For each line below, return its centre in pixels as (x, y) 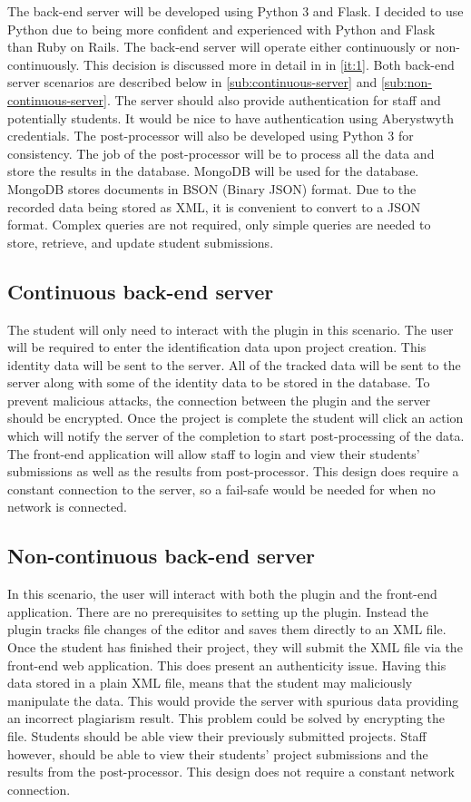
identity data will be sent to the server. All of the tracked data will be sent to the (234, 364)
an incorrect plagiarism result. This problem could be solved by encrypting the (226, 718)
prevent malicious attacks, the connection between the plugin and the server (219, 400)
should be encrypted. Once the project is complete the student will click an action (235, 418)
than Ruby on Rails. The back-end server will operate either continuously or (220, 47)
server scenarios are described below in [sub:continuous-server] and (192, 82)
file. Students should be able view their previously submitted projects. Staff (217, 736)
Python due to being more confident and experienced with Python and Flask (221, 29)
